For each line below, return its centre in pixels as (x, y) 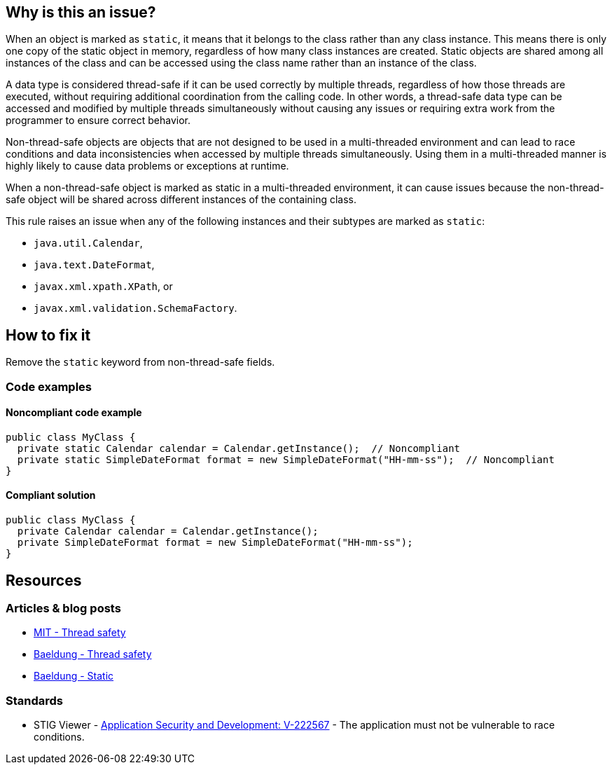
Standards (35, 700)
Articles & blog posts (63, 608)
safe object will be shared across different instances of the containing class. (181, 200)
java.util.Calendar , (88, 243)
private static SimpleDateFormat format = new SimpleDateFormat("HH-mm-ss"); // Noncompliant (286, 459)
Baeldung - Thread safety (93, 654)
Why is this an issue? (81, 12)
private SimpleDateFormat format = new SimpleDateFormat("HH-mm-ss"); (215, 543)
